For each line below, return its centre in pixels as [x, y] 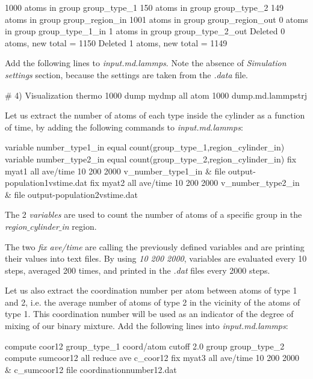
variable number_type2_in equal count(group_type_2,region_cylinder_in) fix [151, 159]
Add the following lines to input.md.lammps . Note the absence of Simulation [146, 63]
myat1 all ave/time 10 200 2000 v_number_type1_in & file [115, 171]
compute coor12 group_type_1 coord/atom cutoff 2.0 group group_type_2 [145, 346]
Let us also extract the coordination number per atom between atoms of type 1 [151, 290]
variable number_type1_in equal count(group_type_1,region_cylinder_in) [145, 147]
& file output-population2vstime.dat [72, 194]
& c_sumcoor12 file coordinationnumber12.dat [91, 369]
